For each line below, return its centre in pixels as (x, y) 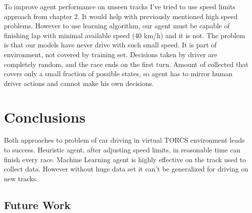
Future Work (37, 204)
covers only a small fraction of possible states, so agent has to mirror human (118, 74)
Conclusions (45, 117)
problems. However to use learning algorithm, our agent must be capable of (117, 26)
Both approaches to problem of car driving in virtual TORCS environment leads (124, 140)
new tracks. (21, 178)
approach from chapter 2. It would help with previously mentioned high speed (121, 16)
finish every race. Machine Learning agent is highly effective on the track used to (125, 159)
